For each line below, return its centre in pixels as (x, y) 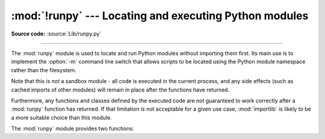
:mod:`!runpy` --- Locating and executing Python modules (160, 16)
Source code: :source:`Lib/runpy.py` (56, 34)
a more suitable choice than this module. (61, 117)
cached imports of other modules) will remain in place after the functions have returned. (120, 90)
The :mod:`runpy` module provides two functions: (73, 129)
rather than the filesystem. (44, 70)
